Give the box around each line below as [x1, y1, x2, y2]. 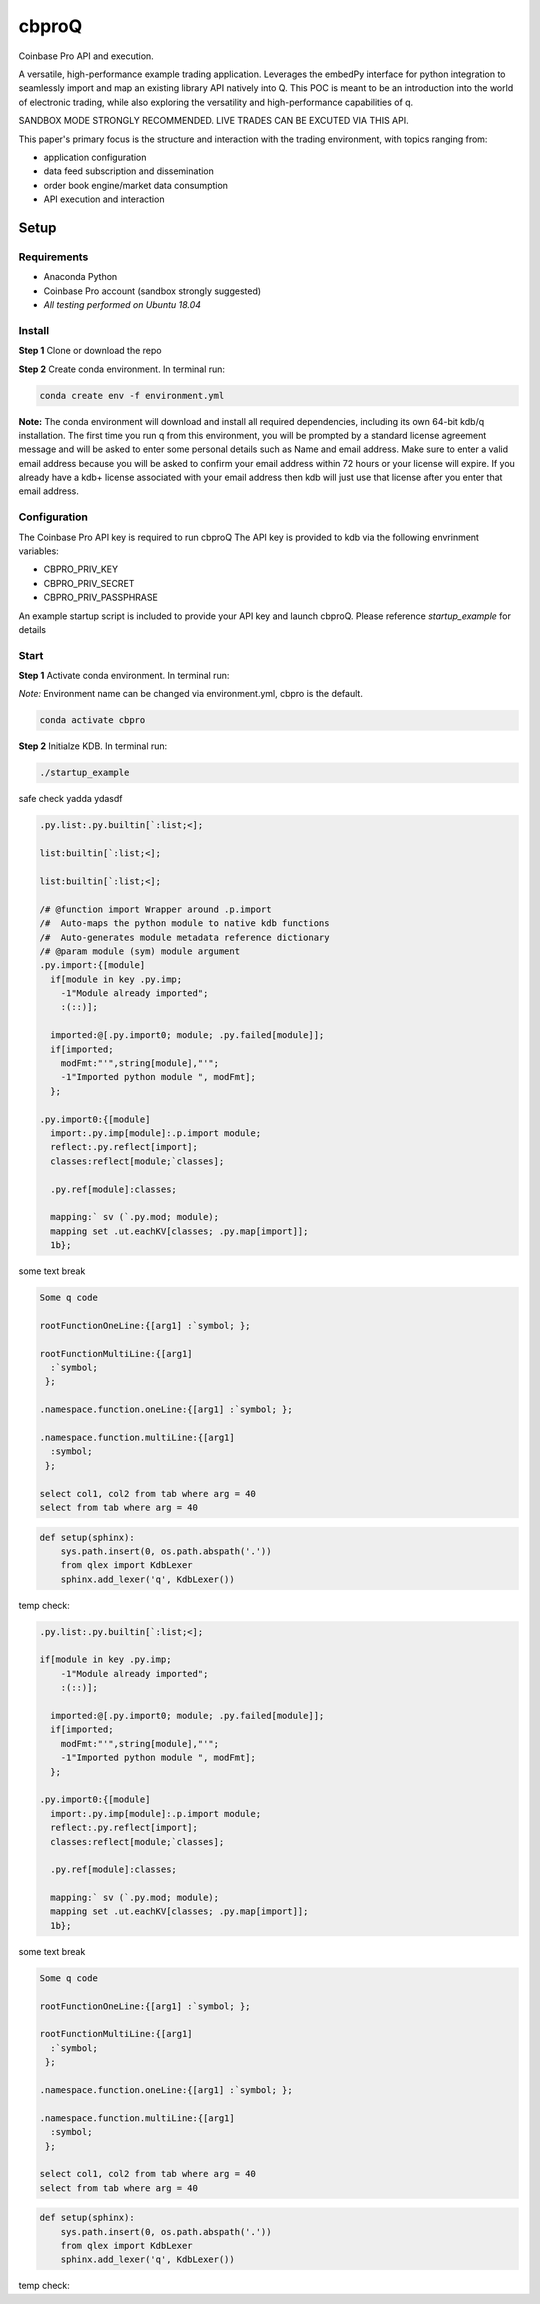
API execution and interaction [43, 193, 165, 205]
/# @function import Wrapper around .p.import [39, 903, 272, 915]
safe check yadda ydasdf [18, 793, 123, 805]
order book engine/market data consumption [43, 179, 229, 191]
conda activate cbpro [39, 715, 146, 726]
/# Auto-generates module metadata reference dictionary [39, 931, 330, 943]
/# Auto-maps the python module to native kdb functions [39, 918, 330, 929]
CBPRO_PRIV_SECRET [43, 577, 135, 589]
